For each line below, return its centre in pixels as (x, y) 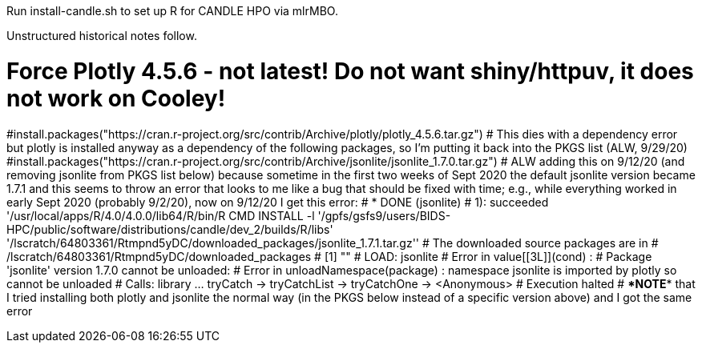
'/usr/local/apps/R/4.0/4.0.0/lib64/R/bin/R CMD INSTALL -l (161, 215)
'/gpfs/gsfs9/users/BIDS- (384, 215)
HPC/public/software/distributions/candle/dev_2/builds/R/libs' (170, 229)
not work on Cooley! (116, 98)
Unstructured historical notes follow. (102, 36)
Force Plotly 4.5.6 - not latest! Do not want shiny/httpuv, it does (350, 71)
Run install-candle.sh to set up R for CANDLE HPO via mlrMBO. (172, 11)
